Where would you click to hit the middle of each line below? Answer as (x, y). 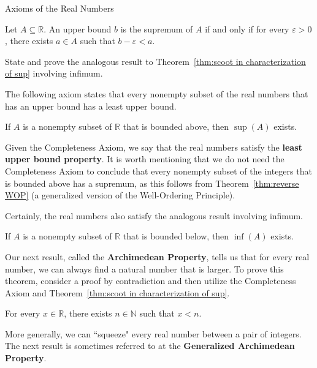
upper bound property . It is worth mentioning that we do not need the (145, 159)
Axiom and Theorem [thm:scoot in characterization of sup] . (117, 292)
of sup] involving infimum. (54, 73)
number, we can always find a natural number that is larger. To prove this (144, 268)
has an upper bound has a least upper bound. (91, 106)
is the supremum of (157, 28)
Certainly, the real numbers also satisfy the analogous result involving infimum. (154, 215)
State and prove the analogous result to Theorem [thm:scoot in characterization (155, 61)
